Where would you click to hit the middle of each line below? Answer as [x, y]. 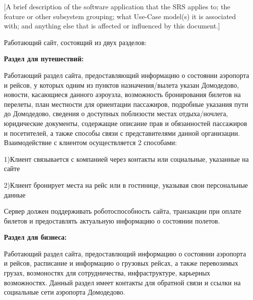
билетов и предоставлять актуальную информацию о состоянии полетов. [112, 220]
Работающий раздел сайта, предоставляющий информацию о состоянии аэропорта [127, 75]
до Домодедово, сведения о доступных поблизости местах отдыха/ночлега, [116, 113]
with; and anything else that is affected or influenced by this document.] [112, 26]
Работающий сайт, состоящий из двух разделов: [75, 42]
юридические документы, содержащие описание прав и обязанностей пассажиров [126, 123]
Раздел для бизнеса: [35, 237]
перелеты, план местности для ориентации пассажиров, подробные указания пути [126, 104]
